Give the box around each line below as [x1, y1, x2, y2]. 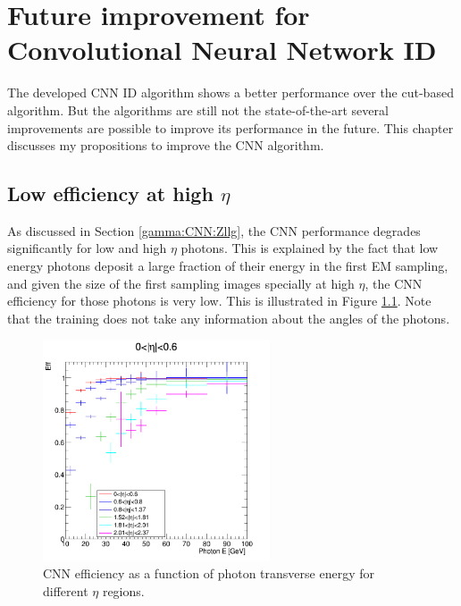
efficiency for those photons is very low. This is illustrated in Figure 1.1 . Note [7, 291, 432, 310]
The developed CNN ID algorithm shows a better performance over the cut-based [7, 83, 454, 102]
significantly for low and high [7, 239, 167, 257]
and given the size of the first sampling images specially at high [7, 274, 355, 292]
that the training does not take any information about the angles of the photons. [7, 308, 450, 327]
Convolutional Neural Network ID [7, 31, 437, 68]
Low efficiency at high [7, 180, 214, 207]
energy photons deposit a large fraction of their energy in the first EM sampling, [7, 257, 448, 275]
